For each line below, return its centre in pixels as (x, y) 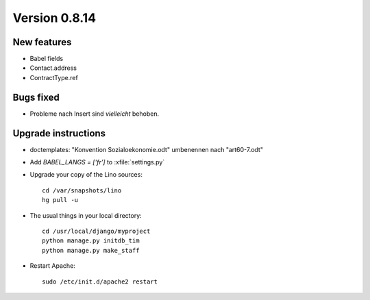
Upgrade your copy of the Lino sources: (86, 175)
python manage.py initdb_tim (91, 241)
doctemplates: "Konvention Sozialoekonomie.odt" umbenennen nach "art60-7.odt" (147, 149)
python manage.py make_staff (91, 250)
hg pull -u (60, 200)
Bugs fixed (36, 97)
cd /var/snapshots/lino (82, 190)
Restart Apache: (52, 266)
